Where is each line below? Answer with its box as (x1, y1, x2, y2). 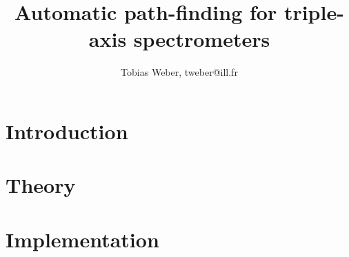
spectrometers (133, 25, 270, 53)
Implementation (6, 225, 159, 253)
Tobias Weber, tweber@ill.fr (121, 65, 238, 79)
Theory (6, 171, 76, 199)
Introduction (6, 116, 128, 145)
